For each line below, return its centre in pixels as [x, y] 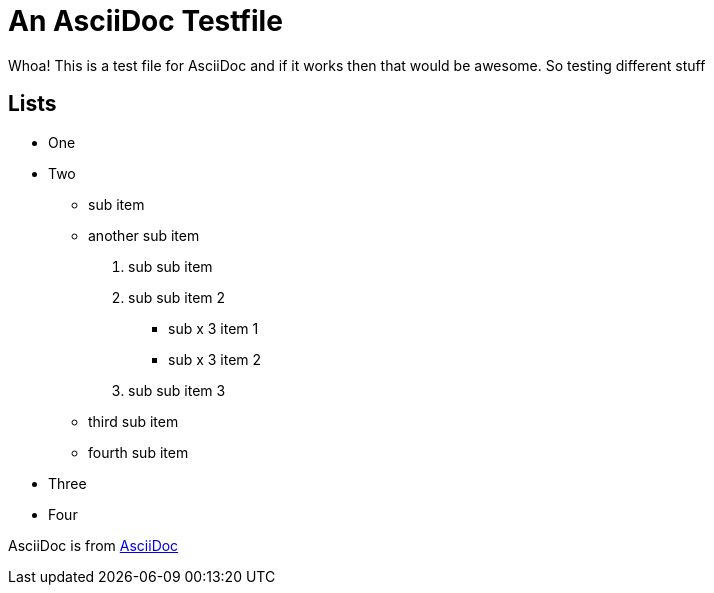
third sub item [133, 421]
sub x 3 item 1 [213, 328]
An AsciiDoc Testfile [145, 21]
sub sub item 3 [177, 390]
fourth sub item [138, 452]
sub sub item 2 [177, 297]
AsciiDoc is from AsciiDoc [93, 545]
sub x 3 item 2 [215, 359]
